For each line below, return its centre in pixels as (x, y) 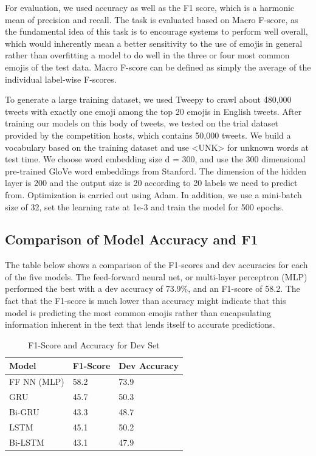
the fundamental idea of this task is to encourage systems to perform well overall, (156, 31)
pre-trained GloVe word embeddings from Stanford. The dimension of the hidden (156, 171)
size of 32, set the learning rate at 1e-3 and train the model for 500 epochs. (145, 206)
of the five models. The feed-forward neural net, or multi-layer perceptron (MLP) (156, 276)
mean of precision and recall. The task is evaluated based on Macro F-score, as (152, 19)
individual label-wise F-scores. (61, 79)
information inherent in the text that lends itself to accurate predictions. (140, 324)
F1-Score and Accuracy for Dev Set (94, 344)
